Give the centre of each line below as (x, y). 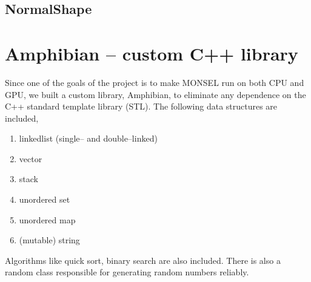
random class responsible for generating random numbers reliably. (127, 272)
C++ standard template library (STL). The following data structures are (141, 106)
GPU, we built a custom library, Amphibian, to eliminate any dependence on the (155, 94)
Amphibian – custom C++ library (152, 53)
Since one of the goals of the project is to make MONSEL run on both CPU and (155, 82)
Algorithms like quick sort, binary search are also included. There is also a (143, 260)
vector (31, 158)
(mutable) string (49, 240)
